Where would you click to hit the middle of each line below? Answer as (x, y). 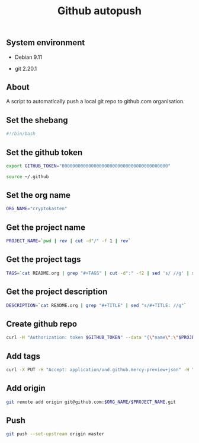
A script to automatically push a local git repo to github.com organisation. (95, 102)
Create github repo (42, 324)
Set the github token (44, 152)
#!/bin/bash (21, 134)
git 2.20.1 (26, 68)
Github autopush (99, 11)
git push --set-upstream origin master (55, 434)
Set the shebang (37, 120)
